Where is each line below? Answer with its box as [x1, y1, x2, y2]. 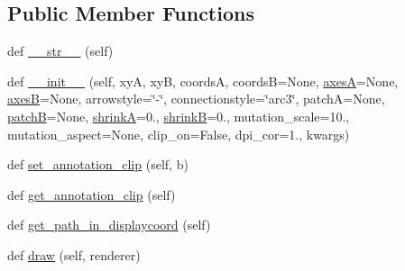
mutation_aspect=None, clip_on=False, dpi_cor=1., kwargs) [7, 124, 350, 143]
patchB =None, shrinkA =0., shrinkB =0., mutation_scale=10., [7, 106, 350, 125]
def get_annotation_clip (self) [7, 185, 176, 203]
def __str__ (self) [7, 41, 114, 60]
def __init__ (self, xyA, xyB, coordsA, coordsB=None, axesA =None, [7, 71, 399, 90]
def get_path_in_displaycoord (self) [7, 215, 211, 234]
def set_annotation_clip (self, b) [7, 155, 189, 174]
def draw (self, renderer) [7, 245, 141, 264]
